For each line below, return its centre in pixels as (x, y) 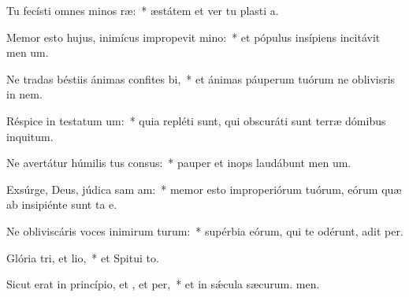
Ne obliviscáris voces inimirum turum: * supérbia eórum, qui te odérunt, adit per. (205, 230)
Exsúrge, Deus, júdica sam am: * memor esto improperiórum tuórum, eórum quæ (204, 189)
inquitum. (30, 136)
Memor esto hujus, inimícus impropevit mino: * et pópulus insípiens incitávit (193, 37)
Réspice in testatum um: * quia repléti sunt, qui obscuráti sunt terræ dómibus (196, 120)
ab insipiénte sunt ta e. (62, 204)
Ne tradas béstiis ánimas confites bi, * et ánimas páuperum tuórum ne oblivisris (201, 78)
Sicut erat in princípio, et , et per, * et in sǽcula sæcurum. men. (163, 284)
